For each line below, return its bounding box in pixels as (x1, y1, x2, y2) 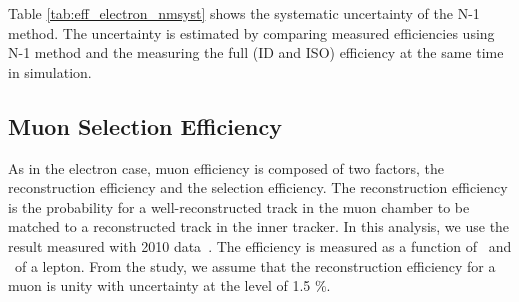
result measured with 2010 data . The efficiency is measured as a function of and (8, 235, 512, 256)
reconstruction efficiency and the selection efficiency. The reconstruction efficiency (8, 177, 508, 198)
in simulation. (8, 61, 92, 82)
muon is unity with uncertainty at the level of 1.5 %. (8, 275, 331, 296)
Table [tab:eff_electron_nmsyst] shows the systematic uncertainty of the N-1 (8, 3, 480, 23)
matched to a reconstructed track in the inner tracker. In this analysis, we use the (8, 216, 510, 237)
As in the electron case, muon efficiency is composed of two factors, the (8, 157, 444, 178)
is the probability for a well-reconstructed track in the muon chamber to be (8, 196, 470, 217)
